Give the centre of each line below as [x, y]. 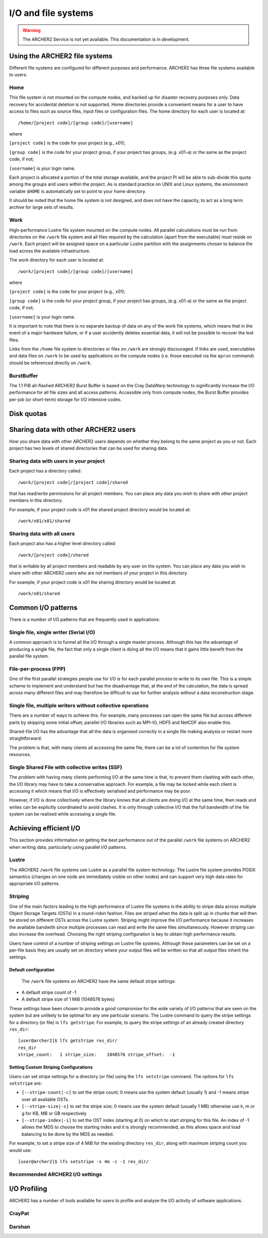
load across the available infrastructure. [50, 251]
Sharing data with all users [42, 534]
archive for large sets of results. [42, 207]
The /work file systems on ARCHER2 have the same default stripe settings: [99, 981]
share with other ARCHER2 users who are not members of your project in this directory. [99, 573]
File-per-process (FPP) [37, 669]
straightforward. [26, 738]
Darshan [20, 1227]
